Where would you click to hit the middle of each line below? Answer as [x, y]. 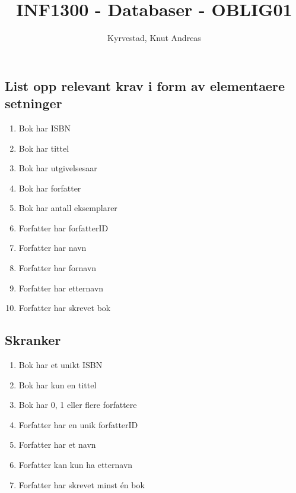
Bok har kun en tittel [58, 384]
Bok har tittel [44, 148]
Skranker [33, 340]
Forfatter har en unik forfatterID [78, 424]
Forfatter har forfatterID [63, 227]
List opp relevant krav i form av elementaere [145, 85]
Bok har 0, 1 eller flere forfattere [78, 405]
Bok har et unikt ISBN [61, 365]
